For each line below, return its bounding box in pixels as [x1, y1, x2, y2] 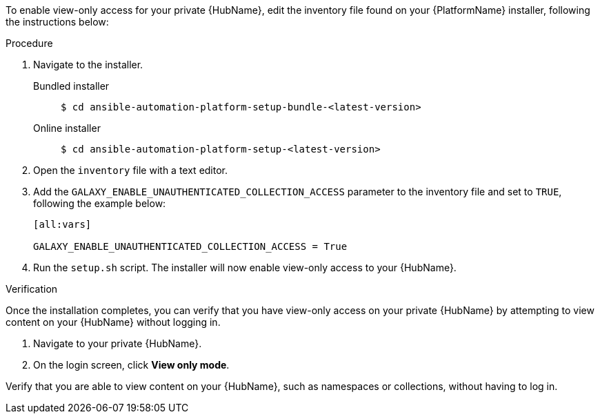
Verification [6, 283, 58, 295]
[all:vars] [33, 219, 92, 230]
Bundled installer [33, 80, 110, 92]
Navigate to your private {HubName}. [33, 338, 202, 349]
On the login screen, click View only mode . [33, 359, 230, 371]
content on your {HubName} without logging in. [6, 316, 221, 328]
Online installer [33, 122, 101, 134]
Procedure [6, 37, 53, 49]
